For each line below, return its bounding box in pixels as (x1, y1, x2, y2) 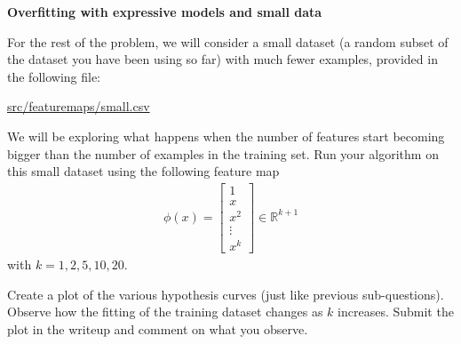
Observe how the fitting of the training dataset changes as (7, 302, 323, 321)
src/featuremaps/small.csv (7, 97, 150, 116)
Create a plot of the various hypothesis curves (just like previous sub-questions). (7, 284, 444, 303)
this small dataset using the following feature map (7, 162, 280, 180)
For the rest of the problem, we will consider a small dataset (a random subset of (7, 32, 449, 51)
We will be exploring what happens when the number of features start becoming (7, 126, 445, 145)
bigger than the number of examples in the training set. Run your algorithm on (7, 144, 439, 163)
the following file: (7, 67, 101, 85)
